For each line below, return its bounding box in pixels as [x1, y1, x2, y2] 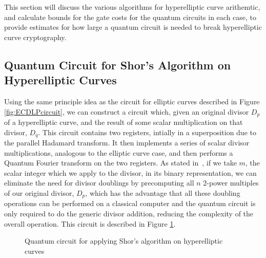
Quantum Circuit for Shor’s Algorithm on [4, 57, 231, 72]
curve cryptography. [4, 31, 67, 42]
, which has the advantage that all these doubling [85, 188, 240, 198]
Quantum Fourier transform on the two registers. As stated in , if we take [4, 157, 237, 168]
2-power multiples [203, 177, 259, 188]
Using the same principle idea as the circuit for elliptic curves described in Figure [4, 96, 260, 106]
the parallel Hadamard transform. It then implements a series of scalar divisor [4, 137, 250, 148]
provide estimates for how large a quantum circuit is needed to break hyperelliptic [4, 22, 262, 32]
